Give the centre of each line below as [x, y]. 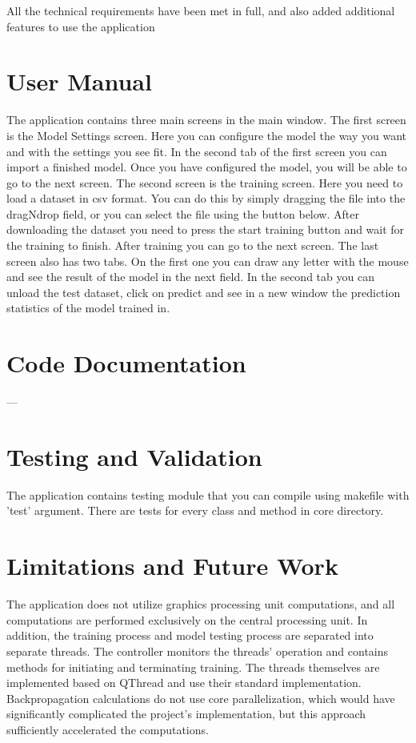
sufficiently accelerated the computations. [108, 729]
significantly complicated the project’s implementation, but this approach [186, 714]
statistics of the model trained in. [88, 308]
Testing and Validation [134, 456]
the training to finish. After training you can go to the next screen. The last [193, 245]
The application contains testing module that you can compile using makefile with [208, 494]
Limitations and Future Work [172, 566]
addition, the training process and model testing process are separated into [190, 635]
